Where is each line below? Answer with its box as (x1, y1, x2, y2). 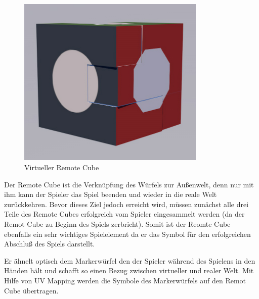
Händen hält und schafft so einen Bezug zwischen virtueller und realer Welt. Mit (4, 265, 254, 276)
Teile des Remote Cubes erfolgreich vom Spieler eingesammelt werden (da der (4, 209, 245, 219)
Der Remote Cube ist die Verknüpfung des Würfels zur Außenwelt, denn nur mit (4, 179, 254, 189)
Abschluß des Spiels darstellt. (4, 238, 95, 249)
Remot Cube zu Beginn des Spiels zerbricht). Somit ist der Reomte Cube (4, 218, 231, 229)
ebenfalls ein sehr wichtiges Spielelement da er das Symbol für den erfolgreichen (4, 228, 251, 239)
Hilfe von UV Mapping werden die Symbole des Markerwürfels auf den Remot (4, 275, 246, 285)
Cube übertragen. (4, 285, 59, 295)
